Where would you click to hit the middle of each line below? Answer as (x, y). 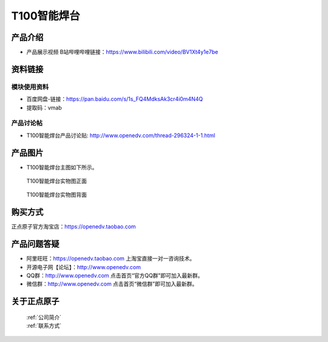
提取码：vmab (44, 108)
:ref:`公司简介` (44, 317)
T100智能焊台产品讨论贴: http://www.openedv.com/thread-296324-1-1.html (121, 135)
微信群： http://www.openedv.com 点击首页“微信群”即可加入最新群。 (112, 284)
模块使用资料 (30, 87)
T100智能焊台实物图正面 (57, 181)
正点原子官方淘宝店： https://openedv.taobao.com (73, 227)
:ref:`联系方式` (44, 326)
